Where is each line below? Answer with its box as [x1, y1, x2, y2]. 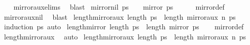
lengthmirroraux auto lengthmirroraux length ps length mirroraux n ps [4, 31, 246, 41]
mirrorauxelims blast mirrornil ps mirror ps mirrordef [13, 2, 225, 12]
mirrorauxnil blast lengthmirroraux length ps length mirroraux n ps [4, 11, 236, 22]
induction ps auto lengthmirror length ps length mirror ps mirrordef [4, 21, 244, 32]
